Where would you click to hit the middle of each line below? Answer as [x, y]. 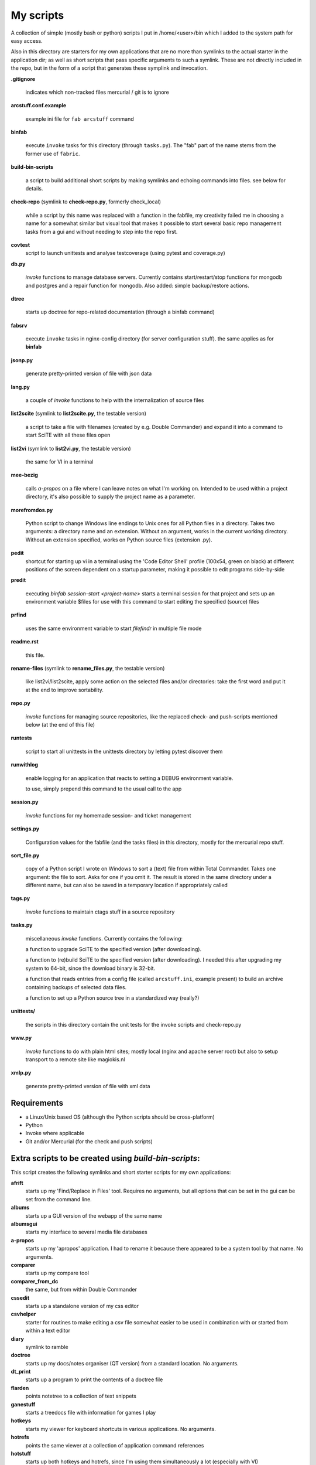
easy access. [27, 40]
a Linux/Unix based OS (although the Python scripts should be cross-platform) [120, 1117]
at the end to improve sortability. [64, 690]
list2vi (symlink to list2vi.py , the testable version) [71, 448]
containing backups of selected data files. [76, 987]
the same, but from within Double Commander [81, 1290]
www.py [21, 1038]
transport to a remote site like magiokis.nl [75, 1059]
